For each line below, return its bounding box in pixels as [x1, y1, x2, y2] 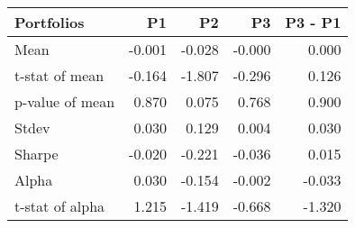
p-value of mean [14, 91, 115, 112]
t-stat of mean [14, 65, 105, 86]
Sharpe [14, 143, 59, 164]
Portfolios [14, 12, 85, 32]
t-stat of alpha [14, 196, 105, 216]
